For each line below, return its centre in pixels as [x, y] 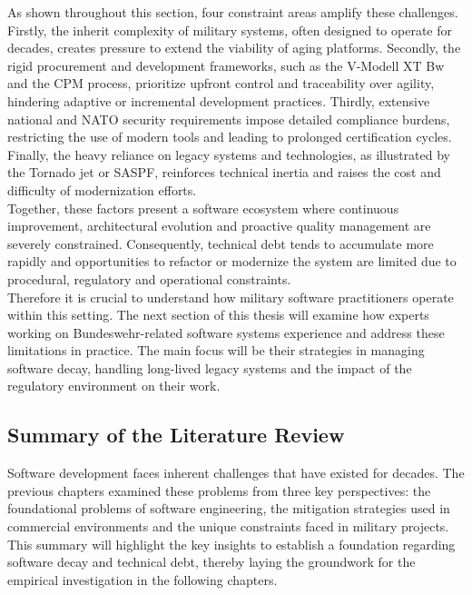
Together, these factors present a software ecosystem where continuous [203, 208]
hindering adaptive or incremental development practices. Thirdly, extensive [219, 100]
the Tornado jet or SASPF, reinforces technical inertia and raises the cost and [224, 172]
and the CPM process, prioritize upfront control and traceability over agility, [221, 83]
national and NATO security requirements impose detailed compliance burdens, [229, 119]
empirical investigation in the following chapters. [143, 579]
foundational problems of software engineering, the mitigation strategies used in [229, 508]
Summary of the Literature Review [176, 435]
